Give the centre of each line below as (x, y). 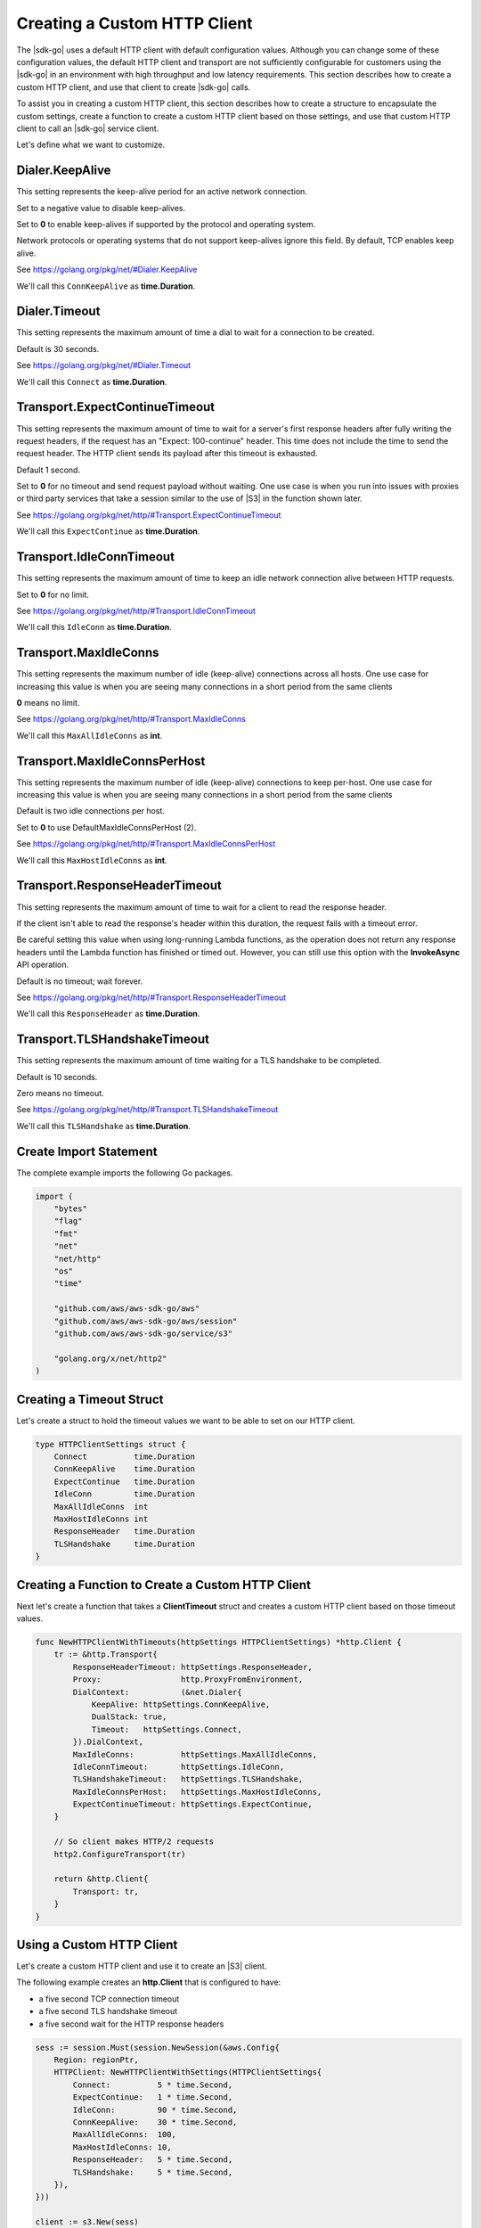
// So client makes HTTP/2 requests (134, 1842)
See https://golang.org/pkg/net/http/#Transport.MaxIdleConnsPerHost (146, 844)
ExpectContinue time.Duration (125, 1481)
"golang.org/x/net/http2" (110, 1358)
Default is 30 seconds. (58, 348)
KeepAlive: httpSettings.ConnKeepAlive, (181, 1704)
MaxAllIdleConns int (101, 1507)
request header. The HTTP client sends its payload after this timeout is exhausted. (167, 454)
